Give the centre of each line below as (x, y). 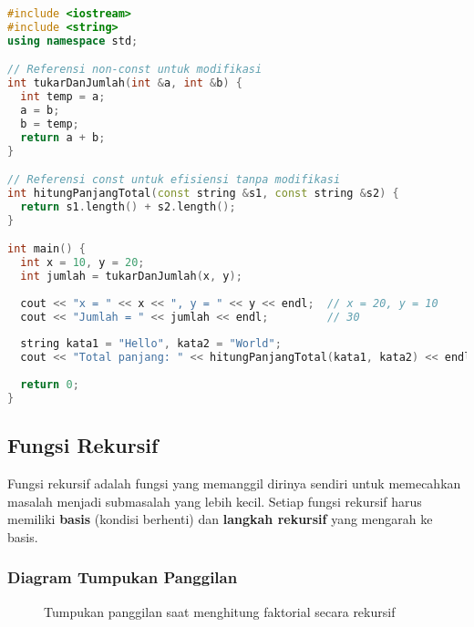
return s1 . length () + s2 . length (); (128, 206)
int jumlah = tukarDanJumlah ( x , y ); (131, 276)
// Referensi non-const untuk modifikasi (135, 70)
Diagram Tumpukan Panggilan (123, 577)
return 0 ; (50, 384)
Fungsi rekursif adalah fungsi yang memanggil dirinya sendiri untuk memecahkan (234, 483)
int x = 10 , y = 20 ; (82, 263)
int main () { (46, 249)
